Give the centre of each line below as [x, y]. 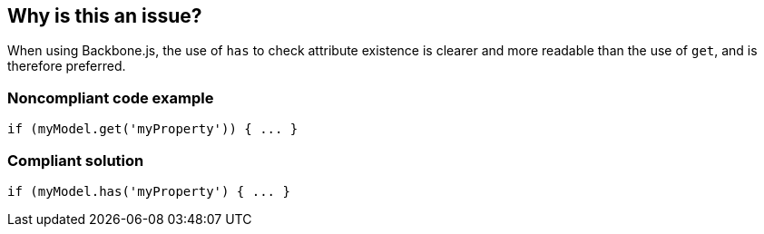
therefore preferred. [67, 66]
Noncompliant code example [111, 97]
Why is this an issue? [105, 16]
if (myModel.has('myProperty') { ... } [149, 191]
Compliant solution [76, 160]
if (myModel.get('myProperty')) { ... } [153, 129]
